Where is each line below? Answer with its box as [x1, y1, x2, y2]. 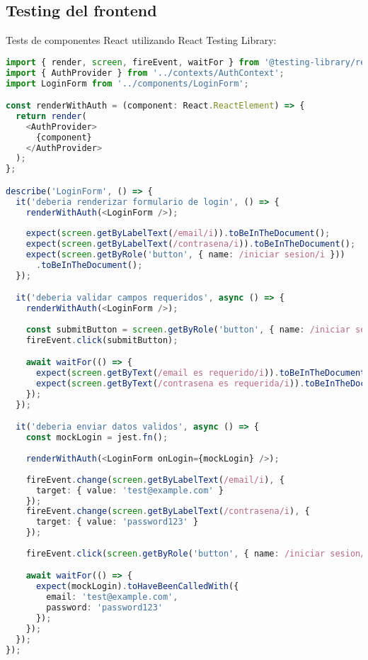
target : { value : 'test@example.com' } [35, 485, 224, 496]
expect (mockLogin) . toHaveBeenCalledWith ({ [35, 581, 239, 592]
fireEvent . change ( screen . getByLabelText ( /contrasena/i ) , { [25, 506, 310, 517]
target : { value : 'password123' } [35, 517, 199, 527]
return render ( [16, 111, 87, 121]
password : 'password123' [46, 603, 163, 613]
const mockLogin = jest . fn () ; [25, 432, 168, 443]
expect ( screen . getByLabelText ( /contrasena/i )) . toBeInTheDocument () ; [25, 239, 356, 250]
